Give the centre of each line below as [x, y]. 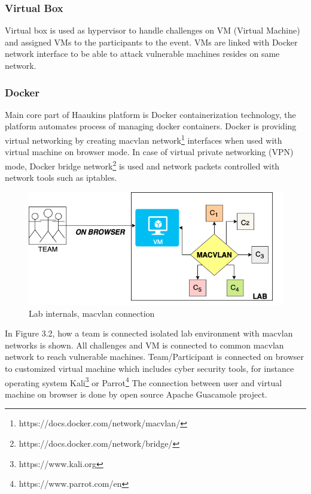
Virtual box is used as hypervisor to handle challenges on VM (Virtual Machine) [153, 30]
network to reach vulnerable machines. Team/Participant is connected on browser [154, 357]
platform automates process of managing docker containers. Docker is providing [151, 126]
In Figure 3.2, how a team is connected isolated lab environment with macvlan [149, 333]
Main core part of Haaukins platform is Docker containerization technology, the [150, 114]
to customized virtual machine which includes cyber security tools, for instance [150, 369]
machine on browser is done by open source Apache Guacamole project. [136, 394]
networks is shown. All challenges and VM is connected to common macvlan [144, 345]
